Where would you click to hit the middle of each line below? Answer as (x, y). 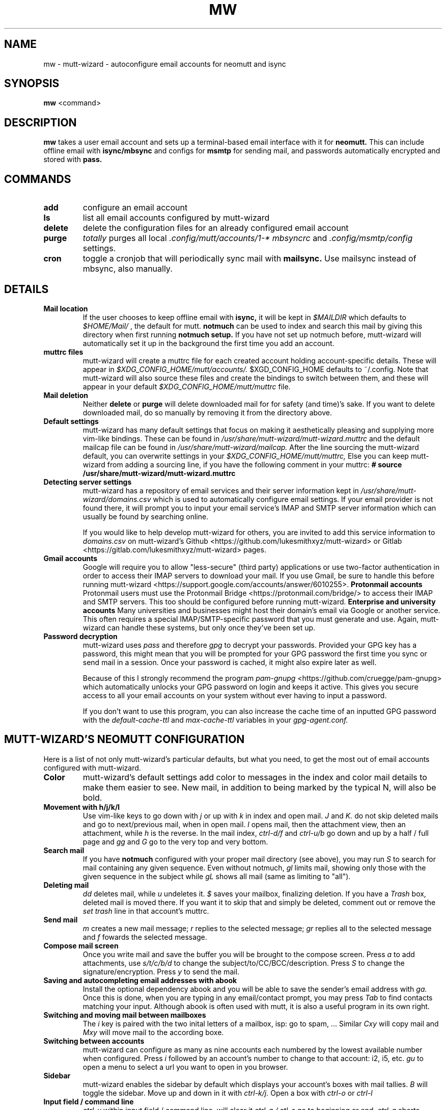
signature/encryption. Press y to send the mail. (161, 971)
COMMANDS (38, 179)
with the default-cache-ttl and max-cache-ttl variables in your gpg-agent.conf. (215, 720)
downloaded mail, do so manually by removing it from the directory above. (207, 412)
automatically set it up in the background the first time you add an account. (208, 343)
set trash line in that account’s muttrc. (146, 911)
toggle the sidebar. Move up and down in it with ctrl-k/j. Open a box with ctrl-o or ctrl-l (228, 1093)
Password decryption (80, 636)
